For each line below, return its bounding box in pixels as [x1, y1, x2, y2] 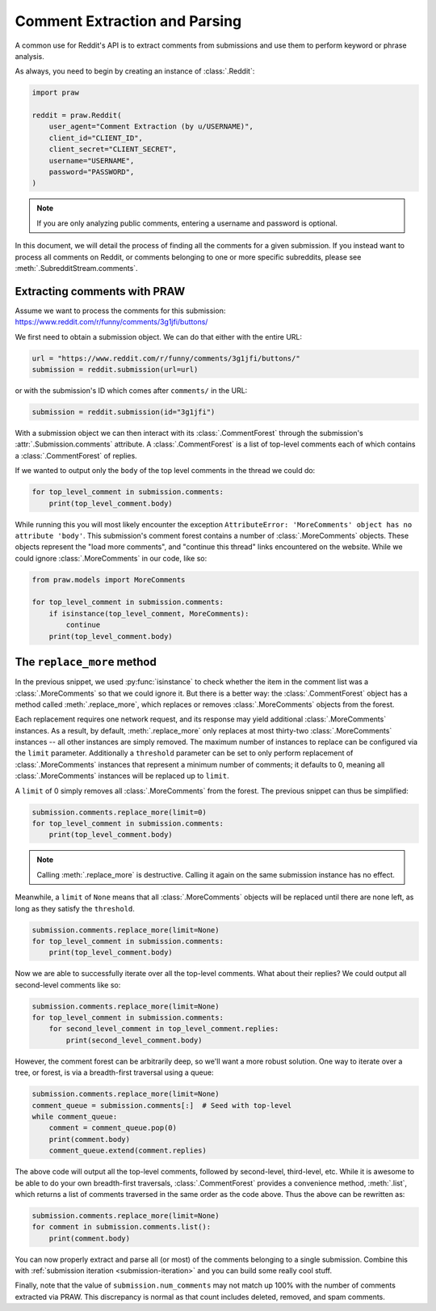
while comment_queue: [31, 1112, 118, 1122]
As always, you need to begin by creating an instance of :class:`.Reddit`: [15, 66, 255, 76]
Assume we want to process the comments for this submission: [15, 306, 226, 315]
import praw [31, 88, 80, 97]
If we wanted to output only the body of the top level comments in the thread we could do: [15, 466, 316, 476]
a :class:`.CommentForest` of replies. [15, 450, 137, 460]
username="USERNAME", [48, 156, 135, 165]
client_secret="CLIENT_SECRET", [48, 145, 178, 154]
